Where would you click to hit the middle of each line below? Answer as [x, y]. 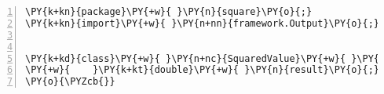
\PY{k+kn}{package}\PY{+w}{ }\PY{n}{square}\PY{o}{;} [169, 12]
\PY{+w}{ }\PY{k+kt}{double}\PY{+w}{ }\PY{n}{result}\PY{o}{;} [203, 70]
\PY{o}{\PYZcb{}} [70, 82]
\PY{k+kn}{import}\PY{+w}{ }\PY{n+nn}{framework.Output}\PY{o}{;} [203, 23]
